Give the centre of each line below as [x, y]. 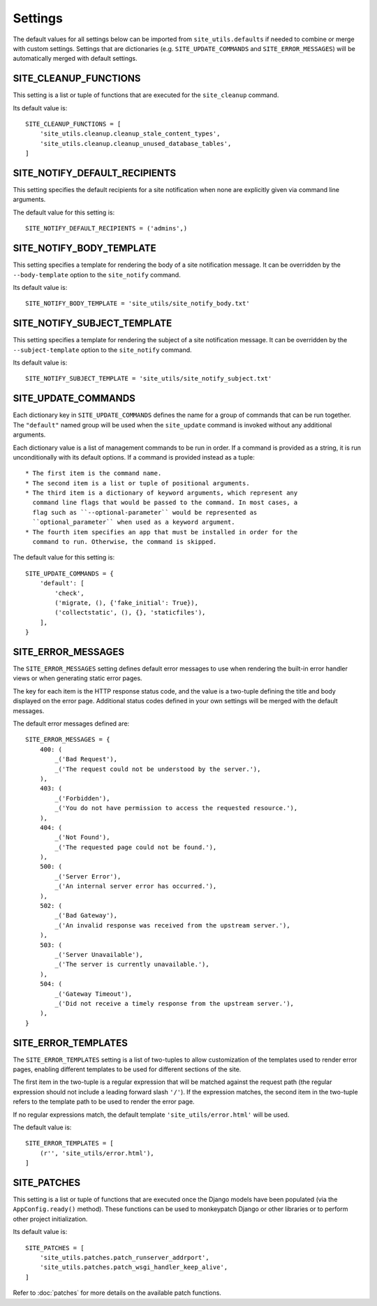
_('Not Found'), [82, 837]
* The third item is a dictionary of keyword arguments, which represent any [162, 493]
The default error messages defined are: [71, 724]
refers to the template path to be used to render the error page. [104, 1102]
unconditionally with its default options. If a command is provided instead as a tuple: [134, 457]
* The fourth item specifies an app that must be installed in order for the [162, 532]
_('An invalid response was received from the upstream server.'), [172, 925]
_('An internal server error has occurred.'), [136, 886]
